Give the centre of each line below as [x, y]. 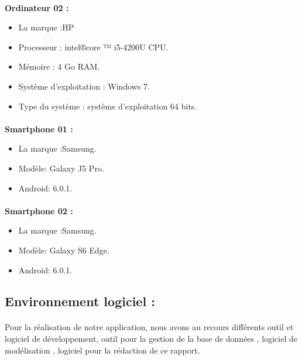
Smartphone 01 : [39, 128]
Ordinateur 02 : [37, 7]
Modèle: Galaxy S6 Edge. [64, 250]
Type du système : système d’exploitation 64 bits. [108, 106]
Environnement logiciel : [80, 301]
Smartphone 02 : [39, 210]
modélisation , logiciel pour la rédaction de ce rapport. [102, 350]
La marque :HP [46, 27]
